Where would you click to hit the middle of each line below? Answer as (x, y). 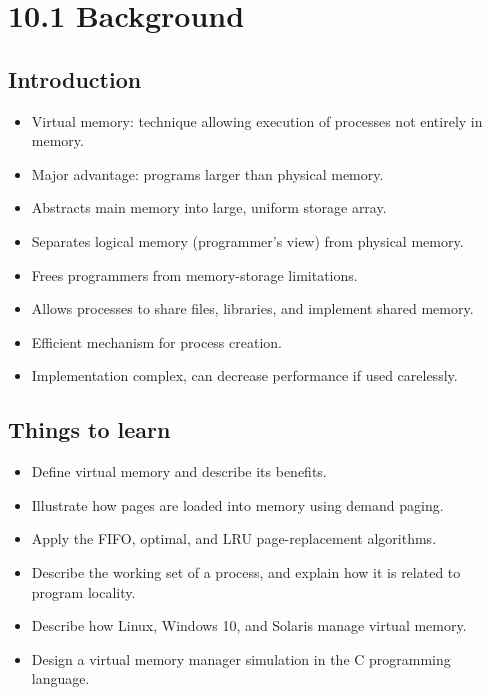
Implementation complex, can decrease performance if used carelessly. (244, 375)
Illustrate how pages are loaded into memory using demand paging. (237, 504)
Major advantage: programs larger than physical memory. (207, 173)
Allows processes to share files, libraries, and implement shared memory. (252, 308)
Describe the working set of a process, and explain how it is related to (246, 571)
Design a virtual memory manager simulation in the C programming (241, 658)
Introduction (75, 78)
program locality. (83, 591)
